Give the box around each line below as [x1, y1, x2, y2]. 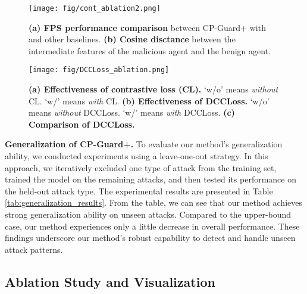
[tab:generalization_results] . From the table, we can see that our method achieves [5, 196, 302, 209]
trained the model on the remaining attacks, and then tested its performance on [5, 173, 296, 185]
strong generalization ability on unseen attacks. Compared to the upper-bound [5, 208, 292, 221]
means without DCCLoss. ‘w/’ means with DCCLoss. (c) [29, 106, 235, 119]
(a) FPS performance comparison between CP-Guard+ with [29, 21, 266, 33]
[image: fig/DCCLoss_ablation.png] [29, 66, 170, 75]
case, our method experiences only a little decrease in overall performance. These [5, 219, 300, 232]
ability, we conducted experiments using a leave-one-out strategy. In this [5, 150, 268, 162]
